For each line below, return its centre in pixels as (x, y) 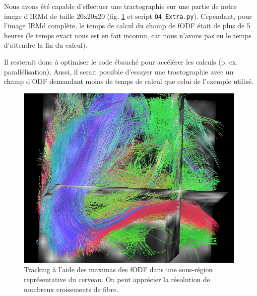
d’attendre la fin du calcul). (46, 45)
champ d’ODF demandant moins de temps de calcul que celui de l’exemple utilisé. (129, 81)
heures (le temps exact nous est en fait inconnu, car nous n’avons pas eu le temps (128, 35)
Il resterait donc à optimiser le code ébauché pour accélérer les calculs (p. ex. (121, 62)
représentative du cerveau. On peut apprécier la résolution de (117, 279)
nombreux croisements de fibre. (71, 289)
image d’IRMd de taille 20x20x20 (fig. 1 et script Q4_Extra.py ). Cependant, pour (128, 16)
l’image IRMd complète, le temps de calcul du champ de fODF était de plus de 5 (127, 26)
